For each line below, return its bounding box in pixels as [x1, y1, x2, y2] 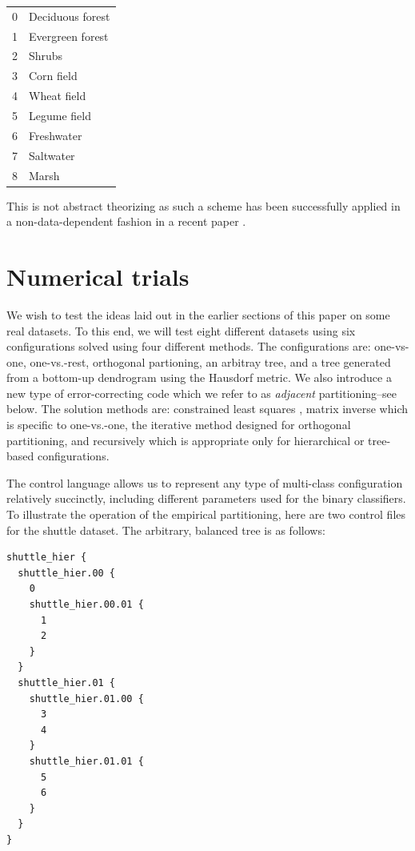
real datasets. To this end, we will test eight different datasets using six [6, 322, 356, 339]
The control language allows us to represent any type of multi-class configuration [6, 474, 403, 491]
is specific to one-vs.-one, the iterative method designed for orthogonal [6, 416, 351, 433]
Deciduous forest [29, 7, 110, 24]
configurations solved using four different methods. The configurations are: [6, 338, 371, 355]
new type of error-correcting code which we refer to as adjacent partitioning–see [6, 384, 397, 401]
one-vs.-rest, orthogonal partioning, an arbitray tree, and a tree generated [30, 353, 391, 370]
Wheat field [29, 87, 86, 104]
